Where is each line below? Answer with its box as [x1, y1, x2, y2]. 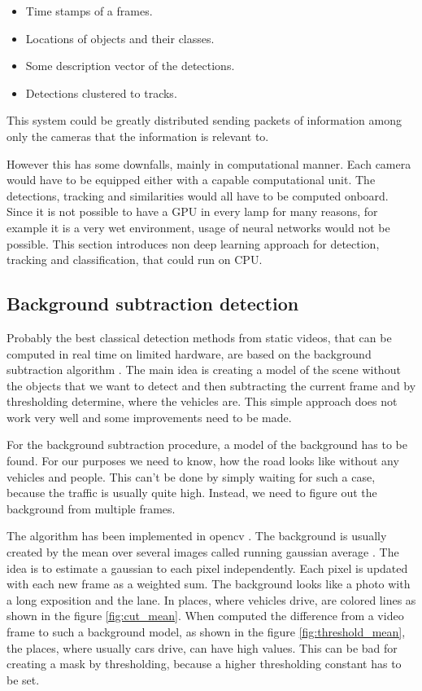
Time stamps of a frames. [25, 2, 153, 19]
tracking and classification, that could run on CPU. [7, 251, 263, 268]
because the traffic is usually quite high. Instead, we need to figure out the [7, 484, 377, 501]
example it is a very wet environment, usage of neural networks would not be [7, 218, 390, 235]
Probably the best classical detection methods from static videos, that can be [7, 328, 392, 345]
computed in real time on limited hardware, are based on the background [7, 345, 372, 362]
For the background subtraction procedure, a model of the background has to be [7, 436, 407, 453]
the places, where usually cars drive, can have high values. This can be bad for [7, 639, 398, 656]
